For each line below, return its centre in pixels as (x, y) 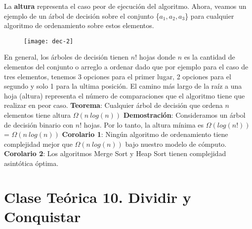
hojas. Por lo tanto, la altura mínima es (144, 124)
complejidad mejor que (38, 144)
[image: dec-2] (49, 41)
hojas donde (157, 57)
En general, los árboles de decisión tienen (66, 57)
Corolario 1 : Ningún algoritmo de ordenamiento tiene (145, 134)
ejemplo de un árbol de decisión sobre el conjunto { (82, 16)
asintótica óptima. (31, 163)
